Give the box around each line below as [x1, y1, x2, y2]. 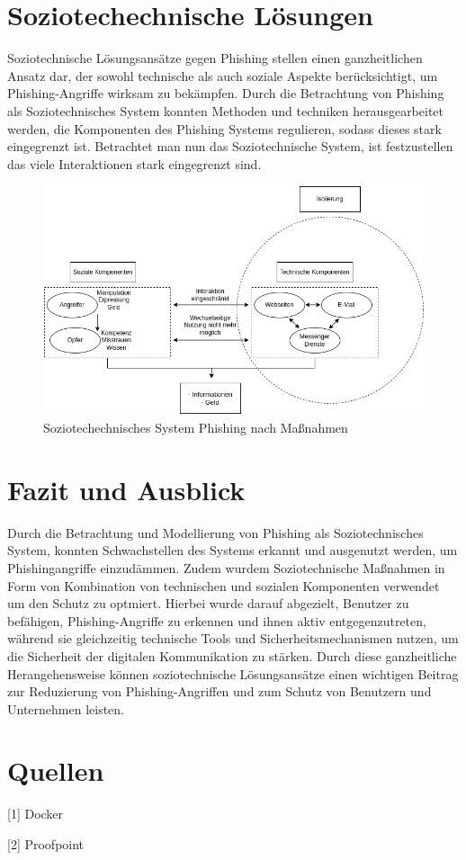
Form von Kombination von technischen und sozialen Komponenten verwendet [7, 576, 440, 595]
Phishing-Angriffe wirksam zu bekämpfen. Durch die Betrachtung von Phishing [7, 84, 444, 103]
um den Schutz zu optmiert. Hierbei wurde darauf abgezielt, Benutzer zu [7, 594, 409, 613]
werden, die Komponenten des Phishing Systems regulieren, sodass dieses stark [7, 119, 442, 138]
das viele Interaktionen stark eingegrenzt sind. [7, 154, 262, 173]
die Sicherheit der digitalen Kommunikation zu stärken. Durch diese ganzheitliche [7, 646, 457, 665]
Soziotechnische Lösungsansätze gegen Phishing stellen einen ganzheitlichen [7, 49, 423, 67]
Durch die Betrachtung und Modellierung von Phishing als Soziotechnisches [7, 523, 424, 542]
